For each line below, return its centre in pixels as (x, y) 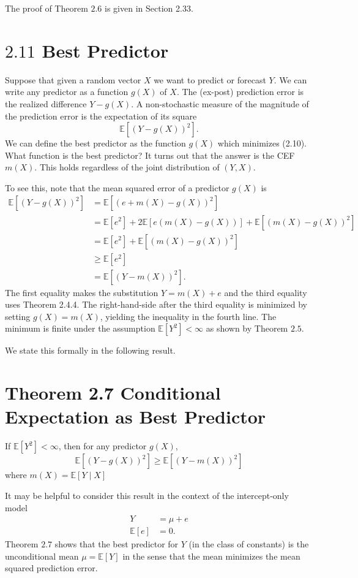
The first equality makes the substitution (82, 292)
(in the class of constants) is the (249, 544)
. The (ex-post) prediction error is (240, 92)
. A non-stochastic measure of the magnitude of (220, 103)
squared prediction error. (51, 568)
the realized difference (46, 103)
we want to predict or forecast (210, 79)
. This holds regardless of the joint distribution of (127, 167)
